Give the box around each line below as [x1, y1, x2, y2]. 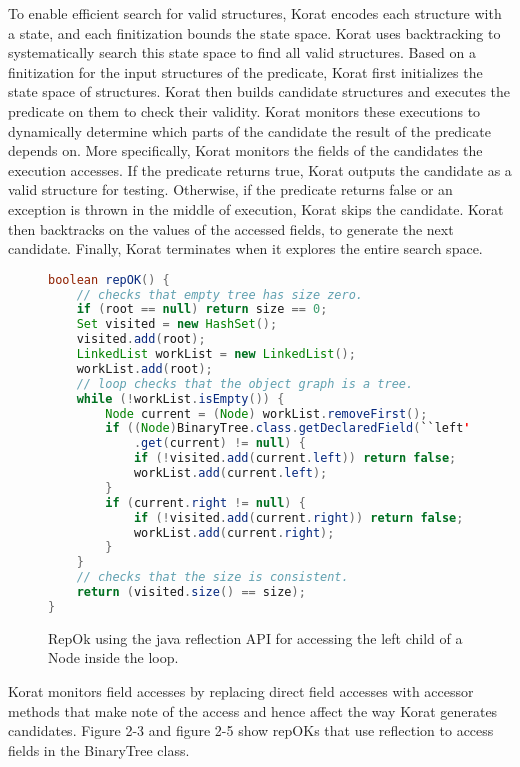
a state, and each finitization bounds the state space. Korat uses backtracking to [8, 22, 501, 43]
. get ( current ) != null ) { [133, 436, 306, 451]
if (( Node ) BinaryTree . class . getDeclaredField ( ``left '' [105, 421, 478, 436]
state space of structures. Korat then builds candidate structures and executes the [8, 81, 511, 102]
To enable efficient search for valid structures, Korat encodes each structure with [8, 3, 502, 23]
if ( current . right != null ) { [105, 495, 306, 510]
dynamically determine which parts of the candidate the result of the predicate [8, 120, 491, 141]
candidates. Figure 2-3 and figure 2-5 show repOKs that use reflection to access [8, 720, 494, 741]
